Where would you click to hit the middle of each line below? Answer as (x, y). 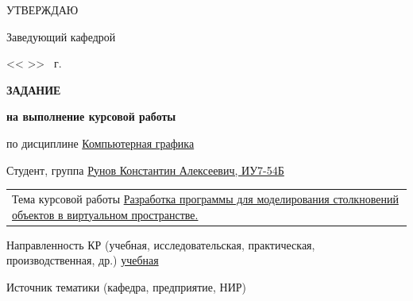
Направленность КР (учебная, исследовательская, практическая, (161, 244)
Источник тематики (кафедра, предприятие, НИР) (127, 286)
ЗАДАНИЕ (34, 89)
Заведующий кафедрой (61, 36)
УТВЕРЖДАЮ (42, 10)
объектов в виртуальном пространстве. (105, 214)
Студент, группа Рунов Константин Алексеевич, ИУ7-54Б (145, 170)
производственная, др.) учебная (83, 260)
